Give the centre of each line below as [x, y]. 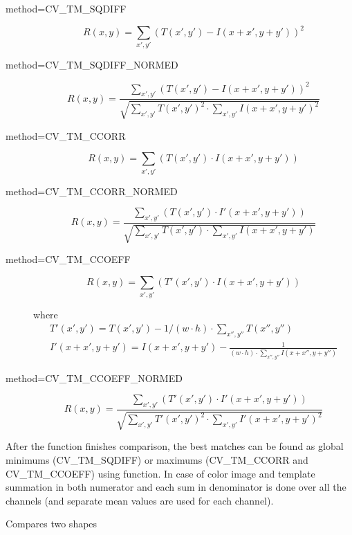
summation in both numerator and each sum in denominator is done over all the [176, 487]
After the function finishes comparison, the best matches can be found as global [175, 446]
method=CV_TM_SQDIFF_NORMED [92, 65]
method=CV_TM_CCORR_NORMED [92, 191]
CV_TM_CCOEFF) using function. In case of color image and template [160, 473]
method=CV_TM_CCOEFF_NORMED [94, 378]
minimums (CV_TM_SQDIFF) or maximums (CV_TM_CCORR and [157, 459]
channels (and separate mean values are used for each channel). [140, 500]
